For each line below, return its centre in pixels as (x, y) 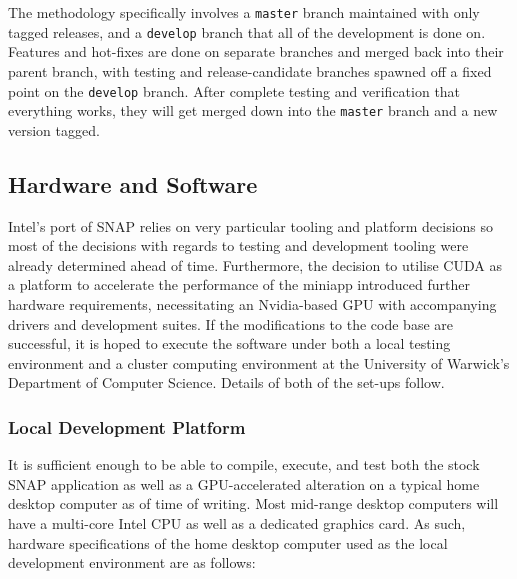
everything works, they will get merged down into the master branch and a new (253, 110)
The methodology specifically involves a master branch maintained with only (244, 12)
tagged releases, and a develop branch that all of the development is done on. (247, 31)
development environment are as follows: (132, 562)
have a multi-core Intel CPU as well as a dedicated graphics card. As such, (237, 522)
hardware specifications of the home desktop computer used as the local (228, 542)
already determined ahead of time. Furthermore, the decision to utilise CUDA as (255, 264)
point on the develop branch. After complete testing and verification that (234, 90)
